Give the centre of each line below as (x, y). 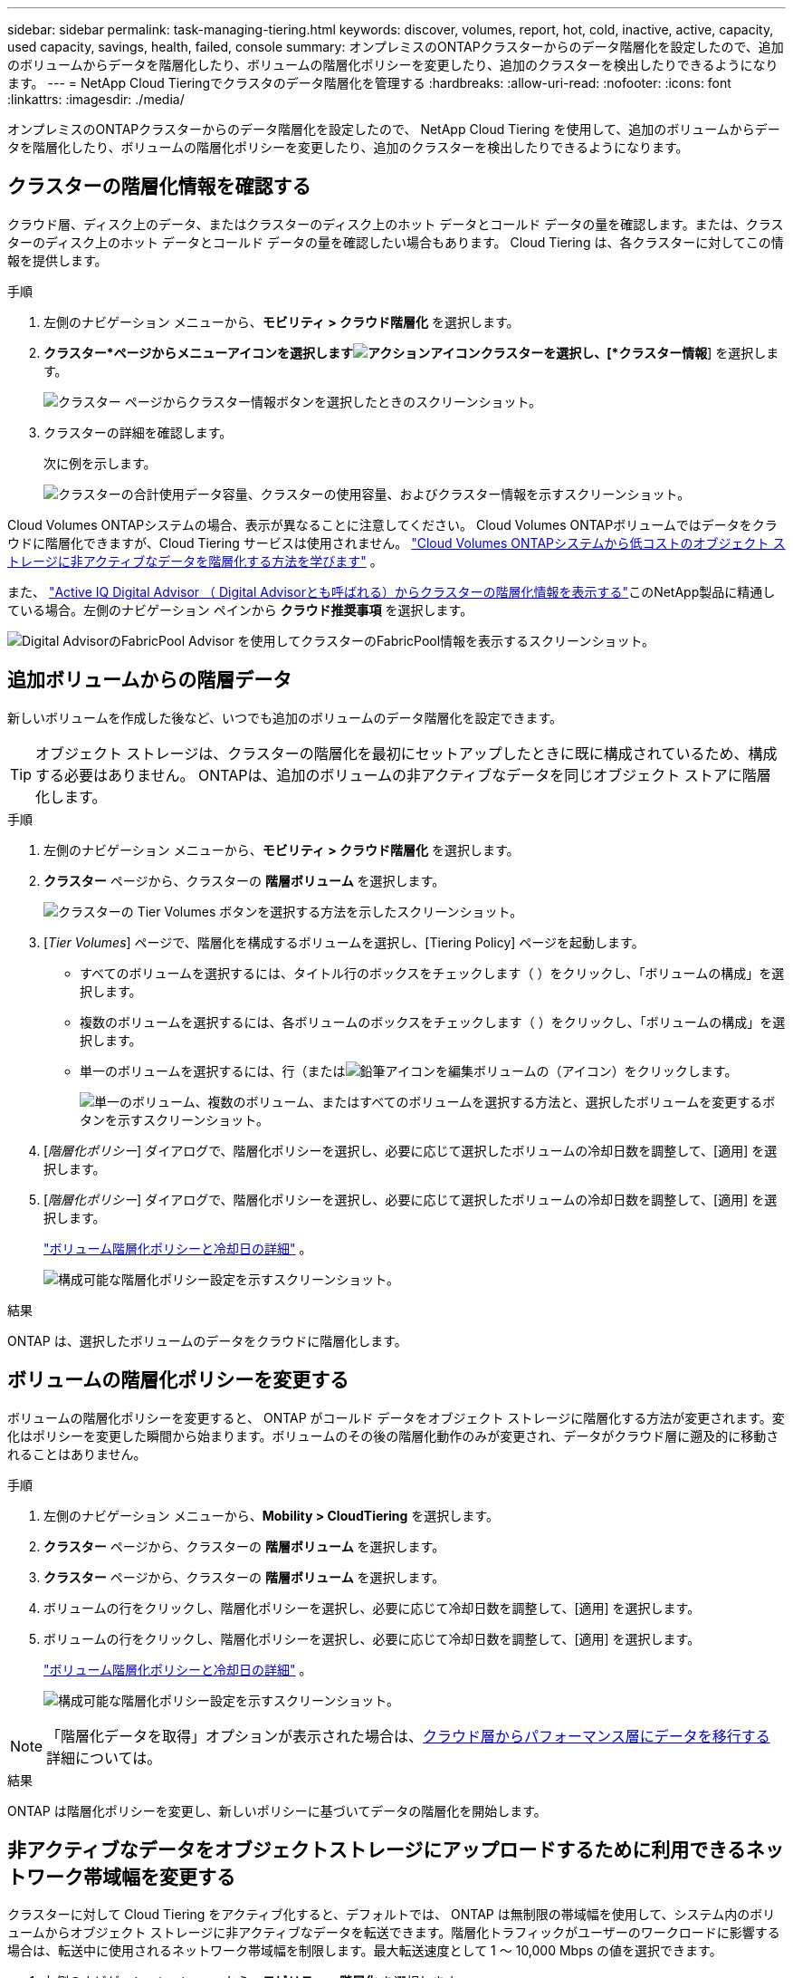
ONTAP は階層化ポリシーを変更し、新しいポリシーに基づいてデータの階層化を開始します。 (277, 1810)
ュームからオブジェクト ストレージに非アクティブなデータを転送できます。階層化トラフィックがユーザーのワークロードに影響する (394, 1933)
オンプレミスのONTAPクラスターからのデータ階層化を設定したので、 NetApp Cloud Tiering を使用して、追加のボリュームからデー (394, 129)
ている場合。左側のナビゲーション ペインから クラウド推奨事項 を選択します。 (240, 610)
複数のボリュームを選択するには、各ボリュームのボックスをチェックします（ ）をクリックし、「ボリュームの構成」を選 (433, 1022)
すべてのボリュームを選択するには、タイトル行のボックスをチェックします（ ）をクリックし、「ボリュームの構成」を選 (432, 973)
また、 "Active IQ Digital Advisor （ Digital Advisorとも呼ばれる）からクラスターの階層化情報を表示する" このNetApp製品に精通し (392, 591)
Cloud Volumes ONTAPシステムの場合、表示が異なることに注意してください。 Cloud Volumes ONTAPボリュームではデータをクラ (392, 524)
